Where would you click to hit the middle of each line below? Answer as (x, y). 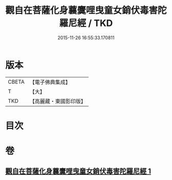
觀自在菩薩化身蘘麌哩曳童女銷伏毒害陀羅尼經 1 (78, 171)
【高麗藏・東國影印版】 (58, 101)
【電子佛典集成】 (50, 82)
